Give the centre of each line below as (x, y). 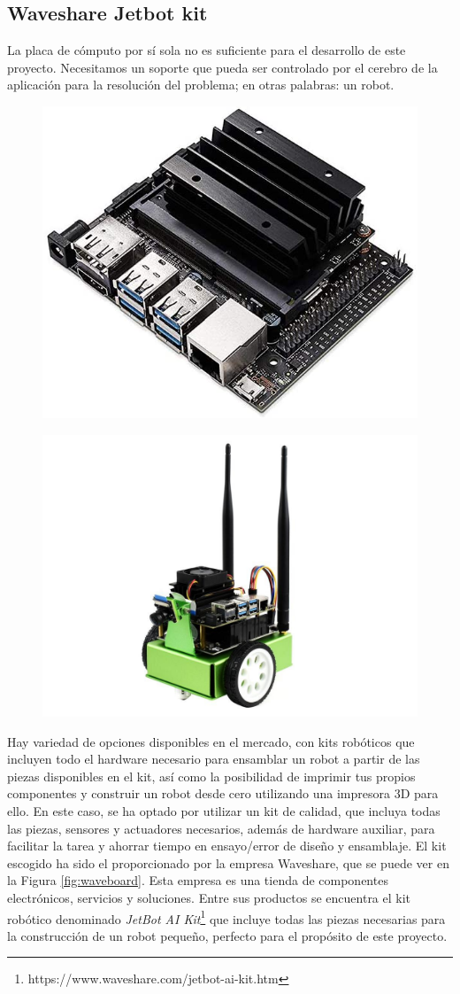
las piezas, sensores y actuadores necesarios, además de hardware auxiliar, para (221, 828)
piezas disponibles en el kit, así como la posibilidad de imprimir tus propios (211, 776)
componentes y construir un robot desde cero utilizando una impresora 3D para (223, 793)
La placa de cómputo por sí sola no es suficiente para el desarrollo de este (207, 50)
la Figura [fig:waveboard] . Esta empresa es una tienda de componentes (198, 880)
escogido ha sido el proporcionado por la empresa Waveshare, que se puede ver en (228, 862)
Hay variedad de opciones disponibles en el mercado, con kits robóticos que (211, 741)
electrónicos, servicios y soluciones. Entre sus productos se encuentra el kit (209, 897)
